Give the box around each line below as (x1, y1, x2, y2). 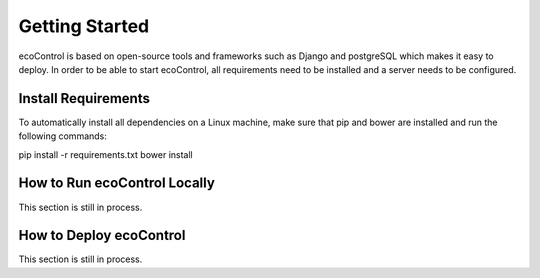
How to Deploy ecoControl (18, 227, 186, 244)
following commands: (18, 130, 107, 142)
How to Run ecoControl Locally (18, 175, 215, 192)
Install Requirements (18, 90, 150, 107)
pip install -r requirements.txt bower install (18, 148, 194, 160)
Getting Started (18, 15, 150, 37)
